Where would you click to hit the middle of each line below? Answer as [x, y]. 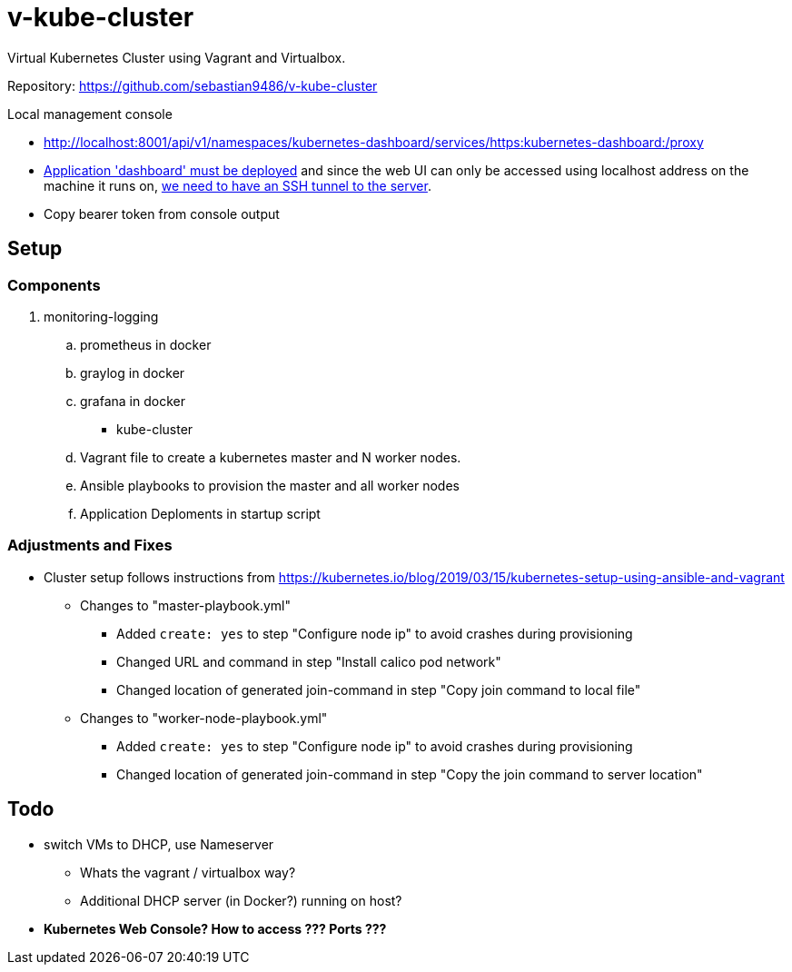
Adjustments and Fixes [90, 546]
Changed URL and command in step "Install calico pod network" [309, 661]
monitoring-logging [101, 316]
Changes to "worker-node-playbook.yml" [204, 718]
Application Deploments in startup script [200, 513]
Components [54, 285]
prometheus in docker [146, 344]
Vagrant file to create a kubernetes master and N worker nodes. [271, 457]
